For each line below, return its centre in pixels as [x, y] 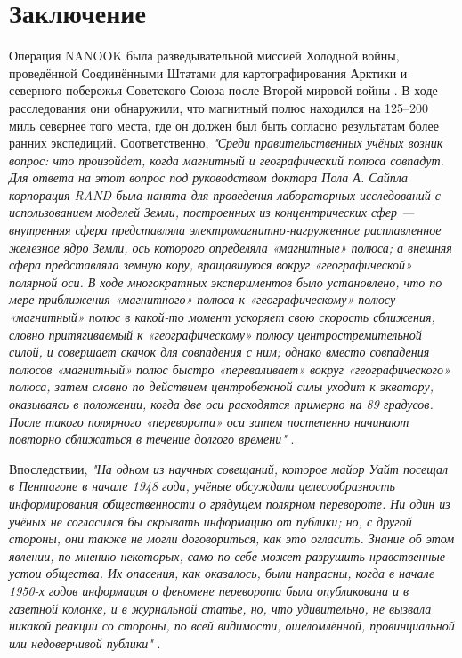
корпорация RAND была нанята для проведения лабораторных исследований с [225, 194]
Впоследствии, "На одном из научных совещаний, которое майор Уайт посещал [229, 468]
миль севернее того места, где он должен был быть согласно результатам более [224, 125]
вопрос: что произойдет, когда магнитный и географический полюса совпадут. [227, 160]
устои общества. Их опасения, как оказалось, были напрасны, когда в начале [222, 573]
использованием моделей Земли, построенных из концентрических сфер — [212, 212]
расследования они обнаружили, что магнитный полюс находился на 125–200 [219, 107]
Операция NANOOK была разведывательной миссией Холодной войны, [204, 56]
